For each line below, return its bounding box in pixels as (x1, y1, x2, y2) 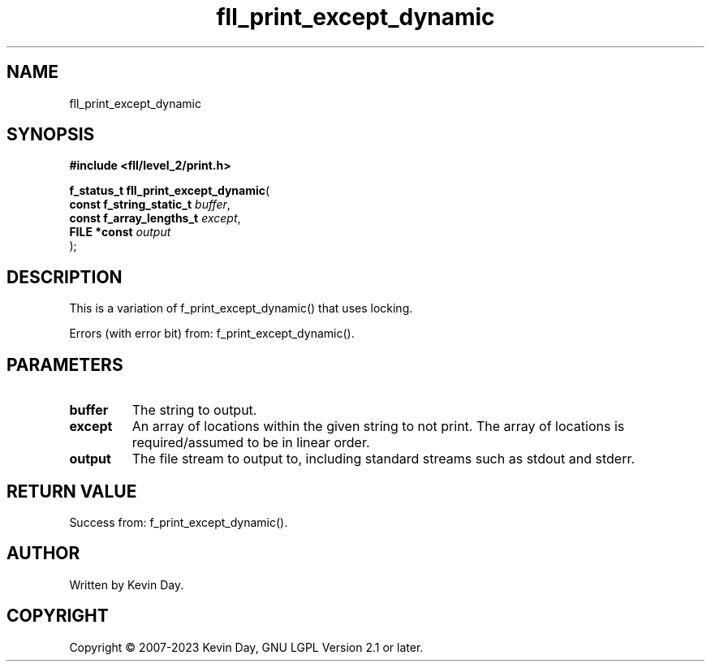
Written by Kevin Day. (69, 577, 184, 592)
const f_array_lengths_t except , (69, 211, 241, 226)
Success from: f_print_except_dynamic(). (69, 515, 288, 529)
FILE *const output (69, 225, 171, 239)
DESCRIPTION (6, 266, 123, 287)
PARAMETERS (6, 354, 123, 375)
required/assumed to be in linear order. (131, 434, 370, 451)
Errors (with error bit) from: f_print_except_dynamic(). (69, 326, 355, 341)
